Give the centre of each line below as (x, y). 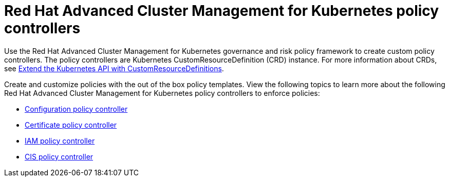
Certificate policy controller (71, 125)
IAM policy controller (60, 140)
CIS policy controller (59, 156)
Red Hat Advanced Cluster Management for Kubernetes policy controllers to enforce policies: (162, 93)
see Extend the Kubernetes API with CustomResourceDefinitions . (114, 68)
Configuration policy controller (76, 109)
